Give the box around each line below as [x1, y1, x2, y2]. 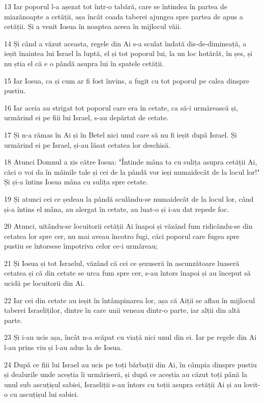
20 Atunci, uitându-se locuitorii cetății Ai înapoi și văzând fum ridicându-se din [4, 221, 253, 231]
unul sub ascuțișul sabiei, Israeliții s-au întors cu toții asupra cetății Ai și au [4, 379, 242, 389]
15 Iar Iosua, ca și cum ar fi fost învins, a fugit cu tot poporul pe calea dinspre [4, 75, 249, 86]
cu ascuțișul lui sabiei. [10, 389, 79, 399]
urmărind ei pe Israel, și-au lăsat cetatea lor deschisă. [4, 139, 170, 150]
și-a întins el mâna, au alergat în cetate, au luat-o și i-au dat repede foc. [4, 203, 229, 214]
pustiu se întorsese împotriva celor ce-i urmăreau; [4, 240, 158, 251]
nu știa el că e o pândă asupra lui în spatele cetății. [4, 58, 164, 68]
